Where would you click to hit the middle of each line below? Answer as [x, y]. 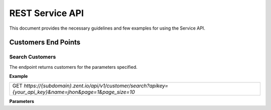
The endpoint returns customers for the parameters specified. [73, 67]
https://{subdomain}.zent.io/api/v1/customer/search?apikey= [96, 86]
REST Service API [46, 13]
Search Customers [33, 57]
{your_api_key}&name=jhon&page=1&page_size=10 [74, 92]
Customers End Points [45, 42]
